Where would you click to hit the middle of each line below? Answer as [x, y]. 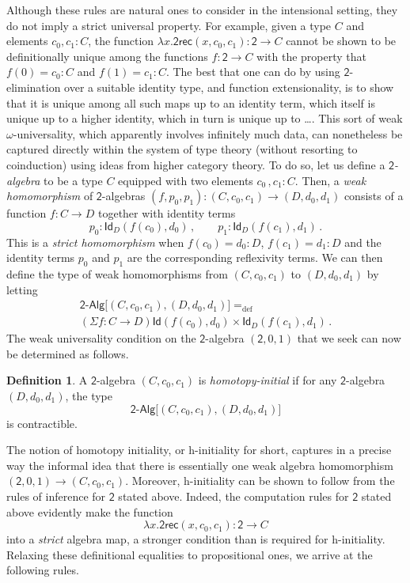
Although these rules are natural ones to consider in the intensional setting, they [202, 9]
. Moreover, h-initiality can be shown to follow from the [260, 481]
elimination [34, 87]
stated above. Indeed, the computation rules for [233, 496]
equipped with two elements [186, 180]
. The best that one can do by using [253, 72]
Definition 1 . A [47, 380]
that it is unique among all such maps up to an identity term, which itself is [191, 102]
